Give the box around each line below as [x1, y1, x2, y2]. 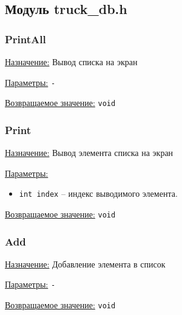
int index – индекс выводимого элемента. [19, 187, 178, 200]
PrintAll [5, 31, 46, 46]
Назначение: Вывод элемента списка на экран [5, 146, 174, 159]
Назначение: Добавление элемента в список [5, 257, 166, 270]
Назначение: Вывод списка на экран [5, 55, 138, 68]
